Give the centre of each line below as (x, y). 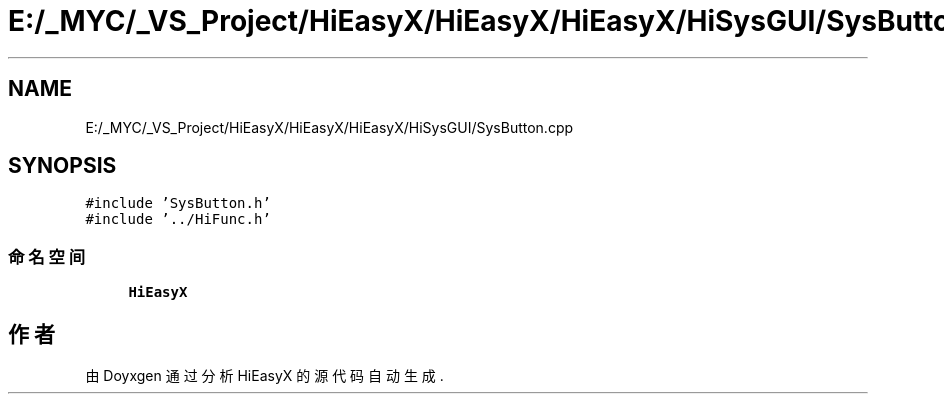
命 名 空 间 (47, 256)
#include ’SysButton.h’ (178, 203)
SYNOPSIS (62, 166)
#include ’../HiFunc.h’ (178, 219)
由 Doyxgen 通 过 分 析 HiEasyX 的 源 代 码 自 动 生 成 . (264, 376)
